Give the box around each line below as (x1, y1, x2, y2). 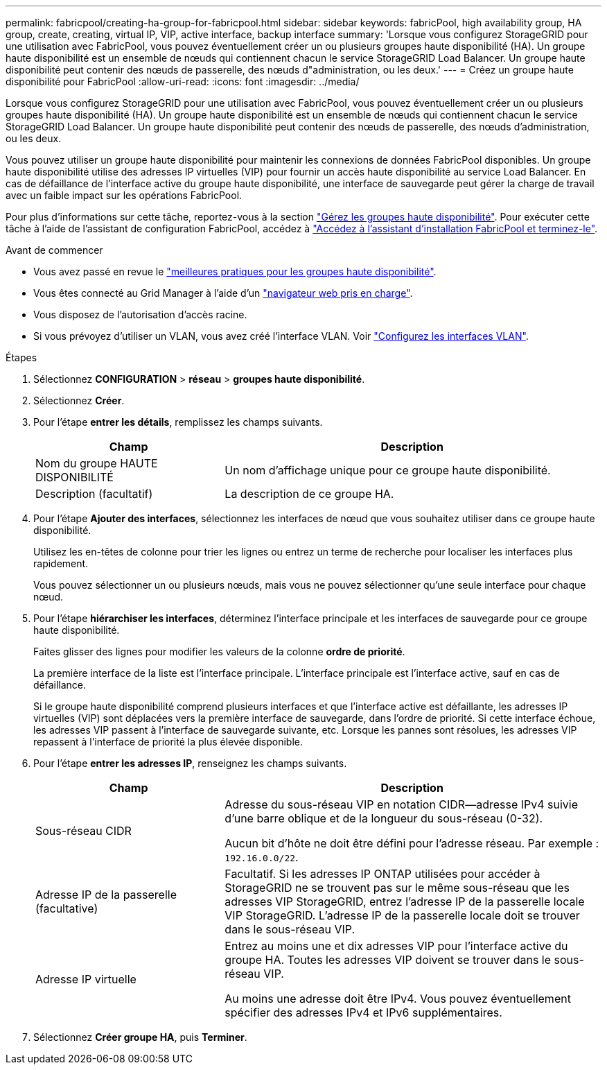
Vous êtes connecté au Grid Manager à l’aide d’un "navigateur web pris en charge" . (33, 287, 413, 299)
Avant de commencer (6, 244, 103, 256)
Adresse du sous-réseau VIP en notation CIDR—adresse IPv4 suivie (225, 797, 579, 811)
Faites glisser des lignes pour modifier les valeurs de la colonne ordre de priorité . (33, 646, 405, 657)
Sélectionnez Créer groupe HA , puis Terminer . (33, 1031, 247, 1043)
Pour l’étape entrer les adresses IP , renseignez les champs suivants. (33, 757, 347, 769)
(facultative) (35, 901, 98, 915)
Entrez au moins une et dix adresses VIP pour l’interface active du (225, 939, 568, 953)
